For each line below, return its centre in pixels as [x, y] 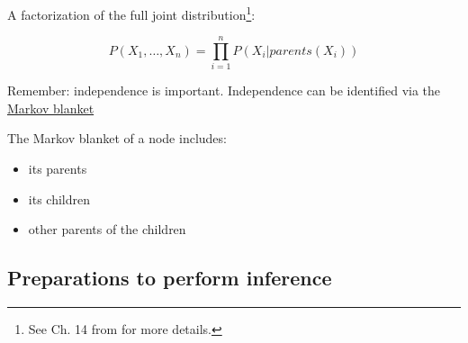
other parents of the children [107, 229]
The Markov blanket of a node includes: [117, 138]
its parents [58, 169]
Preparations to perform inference [170, 278]
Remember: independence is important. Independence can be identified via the [224, 90]
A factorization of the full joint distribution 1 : [131, 13]
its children [59, 199]
